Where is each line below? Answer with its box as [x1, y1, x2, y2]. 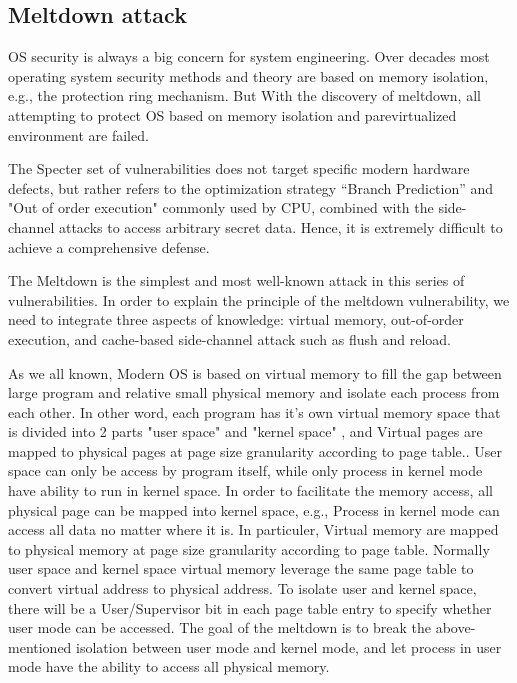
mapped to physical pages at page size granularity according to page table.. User [8, 440, 502, 461]
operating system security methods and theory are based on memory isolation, [8, 65, 489, 86]
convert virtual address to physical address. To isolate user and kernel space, [8, 578, 477, 599]
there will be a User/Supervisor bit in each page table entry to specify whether [8, 597, 492, 618]
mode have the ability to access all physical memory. [8, 656, 330, 677]
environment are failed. [8, 124, 149, 145]
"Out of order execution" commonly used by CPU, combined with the [8, 197, 434, 218]
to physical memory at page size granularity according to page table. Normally [8, 538, 490, 559]
